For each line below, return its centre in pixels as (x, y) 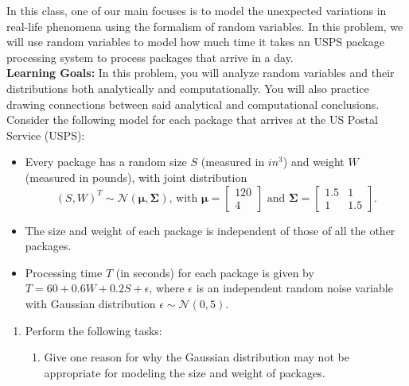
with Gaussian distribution (90, 303)
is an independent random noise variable (294, 288)
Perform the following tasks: (93, 330)
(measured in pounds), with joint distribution (136, 177)
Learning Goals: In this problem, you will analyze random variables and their (201, 73)
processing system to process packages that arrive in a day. (150, 57)
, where (167, 288)
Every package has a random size (106, 162)
